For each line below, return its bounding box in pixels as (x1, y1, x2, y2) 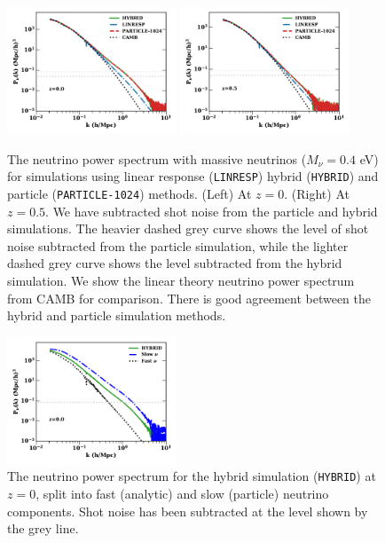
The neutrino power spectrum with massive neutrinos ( (7, 149, 307, 168)
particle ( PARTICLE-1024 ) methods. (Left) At (7, 184, 252, 202)
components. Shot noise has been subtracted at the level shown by (7, 501, 368, 520)
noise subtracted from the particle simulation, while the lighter (7, 236, 349, 255)
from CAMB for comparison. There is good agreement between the (7, 288, 372, 307)
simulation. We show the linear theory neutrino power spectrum (7, 271, 355, 289)
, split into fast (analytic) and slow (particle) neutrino (35, 484, 329, 503)
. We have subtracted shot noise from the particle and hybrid (45, 201, 378, 220)
